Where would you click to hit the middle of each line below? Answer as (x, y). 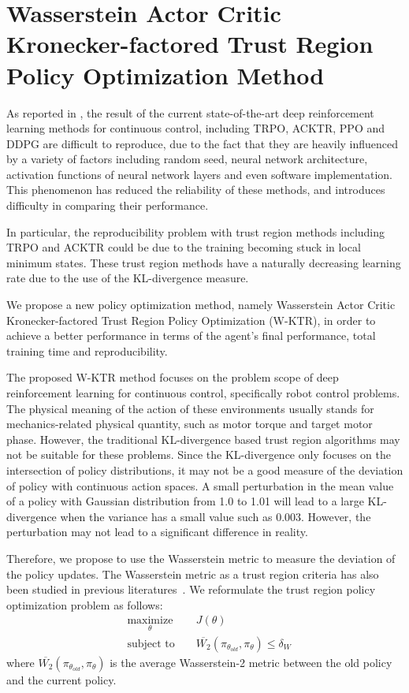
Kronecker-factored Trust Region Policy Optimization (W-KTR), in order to (191, 320)
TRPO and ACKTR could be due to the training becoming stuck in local (184, 247)
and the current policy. (61, 679)
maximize (150, 621)
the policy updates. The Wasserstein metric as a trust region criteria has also (193, 574)
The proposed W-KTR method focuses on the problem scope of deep (173, 377)
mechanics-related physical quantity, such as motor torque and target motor (190, 424)
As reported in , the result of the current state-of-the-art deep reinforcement (190, 112)
